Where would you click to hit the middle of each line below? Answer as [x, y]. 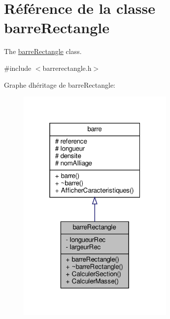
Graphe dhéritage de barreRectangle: [60, 84]
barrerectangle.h [67, 68]
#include [18, 68]
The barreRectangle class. [43, 51]
